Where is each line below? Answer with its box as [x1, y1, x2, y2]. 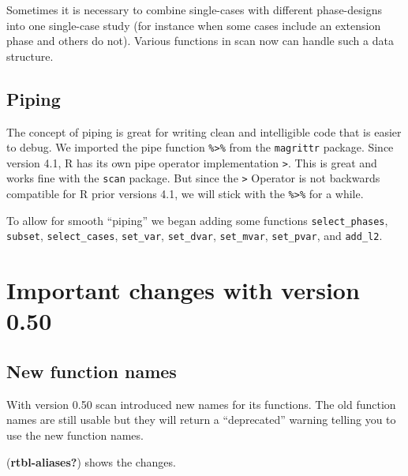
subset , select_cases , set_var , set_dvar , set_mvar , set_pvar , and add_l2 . [6, 227, 383, 244]
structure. [6, 47, 54, 64]
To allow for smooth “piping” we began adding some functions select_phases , [6, 212, 388, 228]
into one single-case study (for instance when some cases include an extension [6, 17, 381, 33]
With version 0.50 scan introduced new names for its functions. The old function [6, 395, 396, 412]
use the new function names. [6, 427, 144, 444]
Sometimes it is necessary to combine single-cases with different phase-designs [6, 2, 382, 17]
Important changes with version [6, 274, 360, 306]
